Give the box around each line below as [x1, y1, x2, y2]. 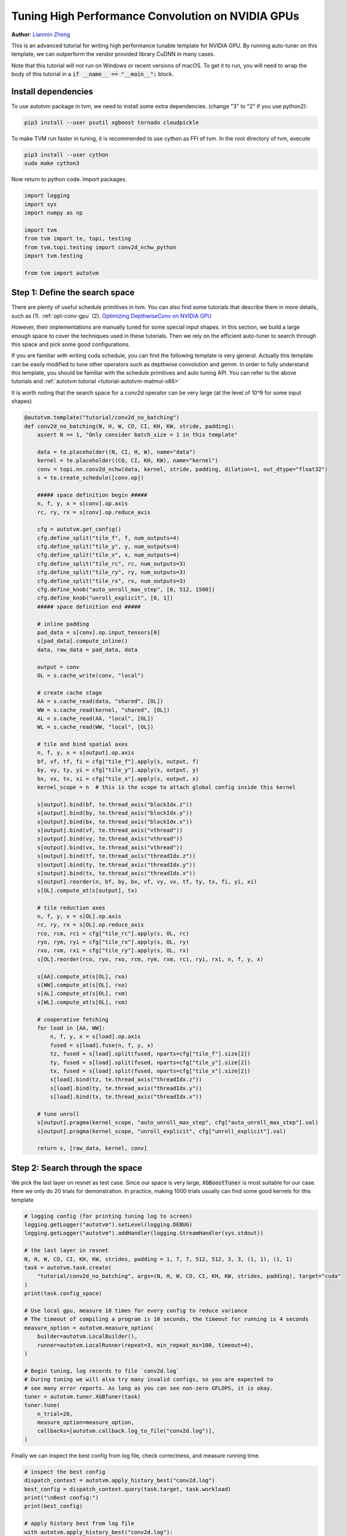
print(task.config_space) [24, 1290, 102, 1297]
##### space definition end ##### [37, 603, 141, 610]
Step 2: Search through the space [11, 1162, 142, 1173]
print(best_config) [24, 1503, 83, 1510]
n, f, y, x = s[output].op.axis [37, 750, 135, 756]
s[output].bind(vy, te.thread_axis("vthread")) [37, 836, 183, 842]
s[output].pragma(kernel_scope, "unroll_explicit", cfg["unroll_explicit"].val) [37, 1127, 286, 1135]
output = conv [37, 664, 80, 670]
